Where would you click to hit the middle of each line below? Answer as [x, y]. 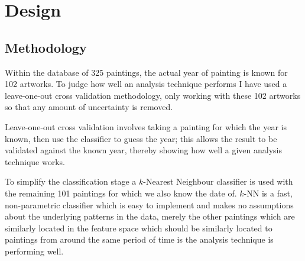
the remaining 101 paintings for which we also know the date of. [121, 193]
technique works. [35, 161]
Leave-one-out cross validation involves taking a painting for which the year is [146, 126]
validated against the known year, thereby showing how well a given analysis [143, 150]
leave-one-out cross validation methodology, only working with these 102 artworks [153, 95]
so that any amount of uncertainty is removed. [89, 107]
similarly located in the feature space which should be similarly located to [139, 228]
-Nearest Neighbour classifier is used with [218, 181]
